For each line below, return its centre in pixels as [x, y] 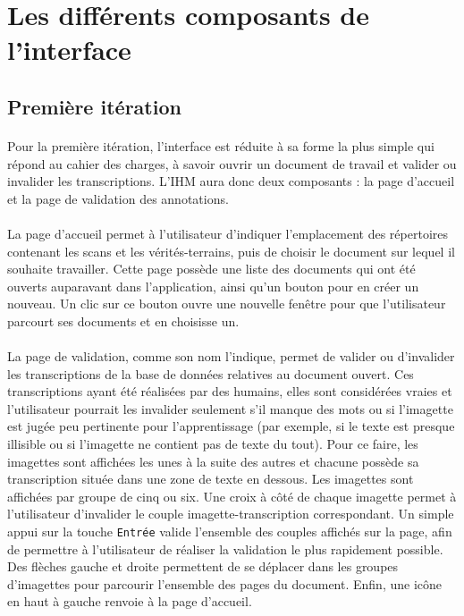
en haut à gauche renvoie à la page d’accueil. [130, 601]
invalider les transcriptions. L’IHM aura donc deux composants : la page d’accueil [231, 181]
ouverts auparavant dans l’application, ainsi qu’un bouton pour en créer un [213, 286]
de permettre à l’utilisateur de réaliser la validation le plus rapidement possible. [225, 548]
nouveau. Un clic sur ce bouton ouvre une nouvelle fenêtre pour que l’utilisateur [227, 304]
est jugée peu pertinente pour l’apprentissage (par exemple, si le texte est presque [231, 426]
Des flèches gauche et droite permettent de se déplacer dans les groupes [203, 566]
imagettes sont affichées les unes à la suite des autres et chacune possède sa [213, 461]
